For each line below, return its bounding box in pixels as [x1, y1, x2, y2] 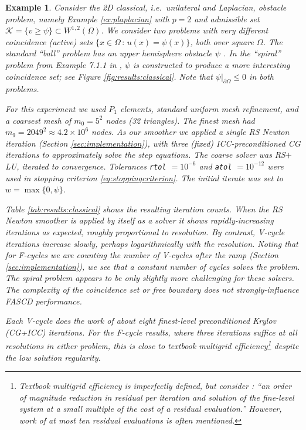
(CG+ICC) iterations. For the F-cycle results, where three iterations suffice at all [5, 326, 297, 338]
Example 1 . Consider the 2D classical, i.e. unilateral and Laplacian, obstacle [5, 1, 287, 13]
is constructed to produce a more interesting [133, 58, 290, 70]
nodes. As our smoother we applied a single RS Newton [91, 126, 290, 138]
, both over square [190, 35, 254, 48]
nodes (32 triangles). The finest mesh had [106, 114, 255, 126]
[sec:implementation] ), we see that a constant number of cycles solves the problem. [5, 260, 300, 272]
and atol [199, 160, 232, 172]
